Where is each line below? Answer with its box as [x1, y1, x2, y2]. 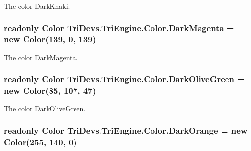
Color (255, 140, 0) [4, 135, 77, 148]
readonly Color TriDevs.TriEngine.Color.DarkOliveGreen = [4, 73, 245, 85]
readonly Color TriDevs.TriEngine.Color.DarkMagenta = [4, 22, 234, 34]
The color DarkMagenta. [4, 52, 78, 62]
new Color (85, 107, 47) [4, 84, 96, 97]
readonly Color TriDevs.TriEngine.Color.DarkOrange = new [4, 124, 248, 136]
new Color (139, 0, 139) [4, 33, 96, 45]
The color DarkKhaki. [4, 1, 70, 11]
